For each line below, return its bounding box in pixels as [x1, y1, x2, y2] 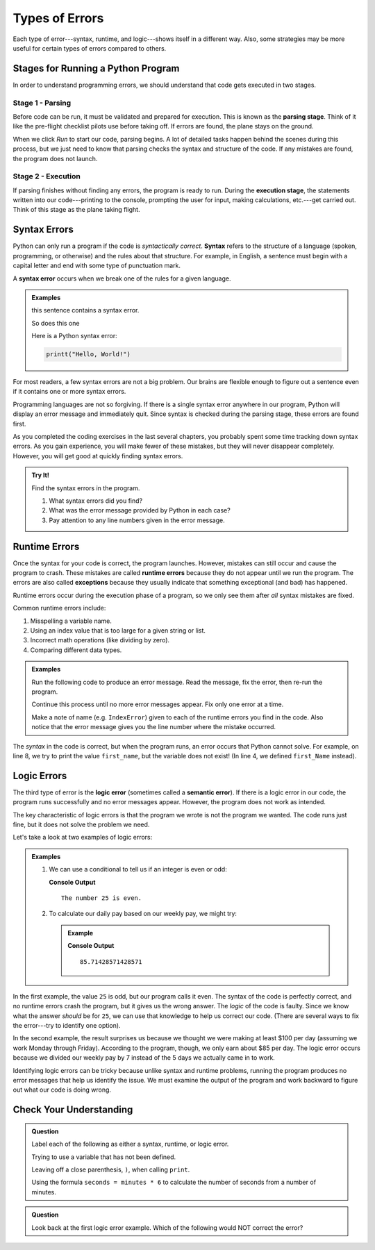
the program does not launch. [12, 154, 98, 162]
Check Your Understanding [12, 1104, 133, 1116]
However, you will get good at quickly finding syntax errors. [12, 451, 183, 460]
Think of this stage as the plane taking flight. [12, 206, 140, 214]
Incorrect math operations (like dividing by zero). [30, 636, 170, 644]
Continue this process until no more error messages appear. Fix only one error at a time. [31, 700, 284, 708]
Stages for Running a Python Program [12, 62, 180, 74]
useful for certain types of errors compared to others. [12, 44, 167, 52]
